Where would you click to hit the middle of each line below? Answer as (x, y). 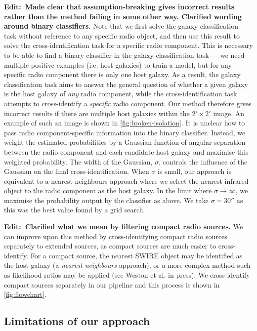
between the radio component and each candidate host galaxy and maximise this (126, 151)
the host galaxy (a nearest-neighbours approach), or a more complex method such (127, 265)
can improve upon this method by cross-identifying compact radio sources (116, 236)
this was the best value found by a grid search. (75, 210)
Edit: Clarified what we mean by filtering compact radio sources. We (124, 227)
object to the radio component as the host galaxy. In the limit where (108, 190)
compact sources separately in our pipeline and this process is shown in (112, 284)
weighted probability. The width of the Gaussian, (78, 161)
